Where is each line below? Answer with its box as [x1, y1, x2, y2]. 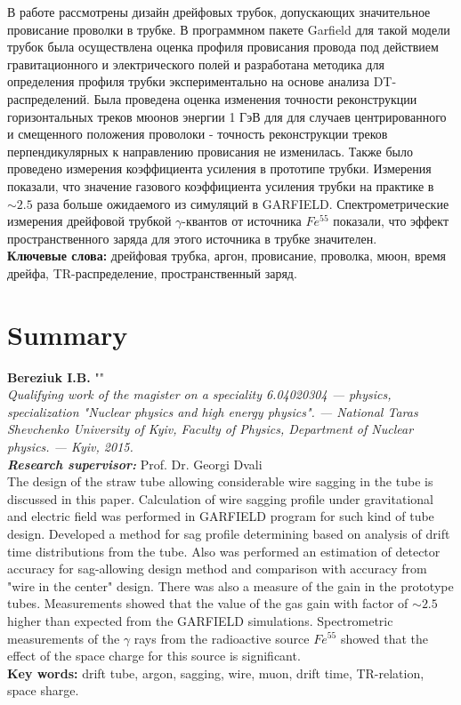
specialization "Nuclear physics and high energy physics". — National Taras [7, 402, 418, 421]
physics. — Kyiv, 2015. [7, 437, 133, 455]
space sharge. [7, 681, 79, 700]
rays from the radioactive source [133, 629, 310, 647]
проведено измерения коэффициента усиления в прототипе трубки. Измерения [7, 159, 432, 178]
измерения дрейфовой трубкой [7, 212, 172, 230]
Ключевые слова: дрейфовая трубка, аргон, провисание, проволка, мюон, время [7, 246, 447, 265]
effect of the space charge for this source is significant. [7, 646, 301, 665]
